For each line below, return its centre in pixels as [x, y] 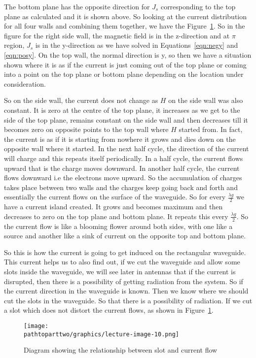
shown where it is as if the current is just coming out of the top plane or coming [125, 64]
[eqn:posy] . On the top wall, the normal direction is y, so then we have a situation [128, 54]
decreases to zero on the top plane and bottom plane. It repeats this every [116, 216]
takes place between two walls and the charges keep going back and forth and [121, 187]
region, [14, 45]
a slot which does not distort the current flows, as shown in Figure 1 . [109, 310]
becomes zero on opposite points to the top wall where [86, 129]
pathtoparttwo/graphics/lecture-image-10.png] [101, 334]
